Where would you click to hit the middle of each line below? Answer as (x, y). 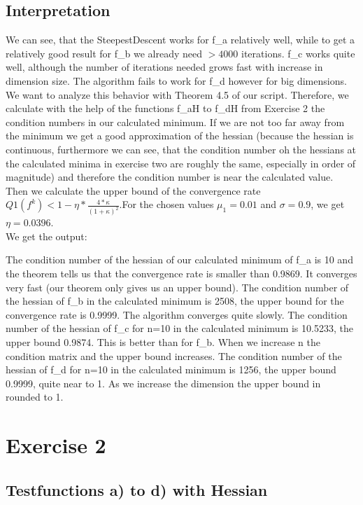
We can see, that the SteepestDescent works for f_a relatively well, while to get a (180, 40)
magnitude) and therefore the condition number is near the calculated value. (170, 177)
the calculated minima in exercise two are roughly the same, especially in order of (181, 163)
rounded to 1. (35, 397)
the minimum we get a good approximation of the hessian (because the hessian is (180, 136)
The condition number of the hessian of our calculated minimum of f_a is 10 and (179, 260)
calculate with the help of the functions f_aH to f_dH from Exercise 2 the (165, 108)
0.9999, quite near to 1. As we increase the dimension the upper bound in (163, 383)
